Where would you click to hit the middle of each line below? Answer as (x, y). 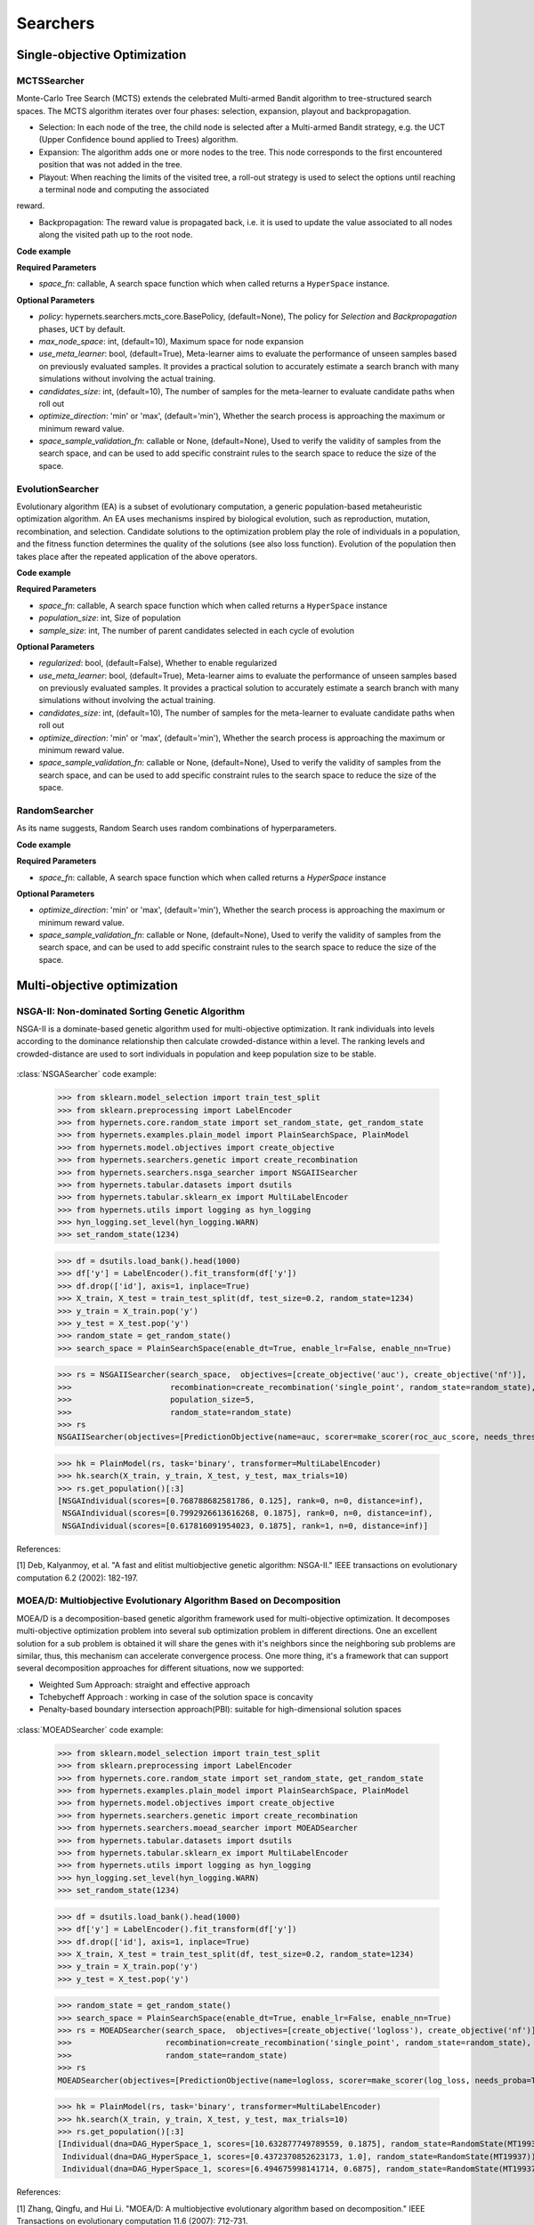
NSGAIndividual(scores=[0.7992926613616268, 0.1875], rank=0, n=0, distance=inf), (248, 1513)
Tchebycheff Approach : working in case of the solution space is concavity (176, 1697)
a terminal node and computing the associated (124, 190)
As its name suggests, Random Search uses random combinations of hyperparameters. (177, 829)
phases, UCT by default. (82, 328)
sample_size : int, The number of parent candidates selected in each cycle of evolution (197, 630)
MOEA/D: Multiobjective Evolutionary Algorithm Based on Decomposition (179, 1600)
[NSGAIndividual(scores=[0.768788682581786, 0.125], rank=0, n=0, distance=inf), (241, 1501)
